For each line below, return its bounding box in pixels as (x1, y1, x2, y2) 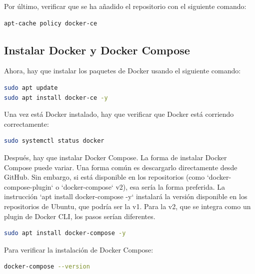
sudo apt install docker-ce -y (4, 94, 108, 101)
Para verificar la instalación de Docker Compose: (4, 244, 153, 255)
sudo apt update (4, 84, 58, 91)
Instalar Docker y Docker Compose (4, 42, 190, 57)
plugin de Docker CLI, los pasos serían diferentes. (4, 211, 155, 221)
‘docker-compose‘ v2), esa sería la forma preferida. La (61, 181, 225, 192)
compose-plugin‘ (4, 181, 53, 192)
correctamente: (4, 118, 49, 129)
